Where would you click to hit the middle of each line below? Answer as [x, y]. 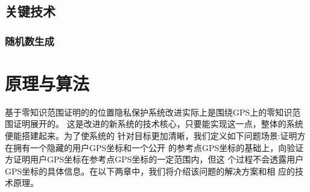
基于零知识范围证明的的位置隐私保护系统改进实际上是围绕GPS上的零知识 [149, 112]
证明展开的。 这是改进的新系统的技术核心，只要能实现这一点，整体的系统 [158, 124]
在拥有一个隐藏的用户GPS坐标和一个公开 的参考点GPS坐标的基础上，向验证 [154, 147]
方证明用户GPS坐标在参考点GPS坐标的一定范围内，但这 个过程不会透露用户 [154, 159]
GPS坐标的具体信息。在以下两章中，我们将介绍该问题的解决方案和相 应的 [150, 171]
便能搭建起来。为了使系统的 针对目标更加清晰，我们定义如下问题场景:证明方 [155, 135]
